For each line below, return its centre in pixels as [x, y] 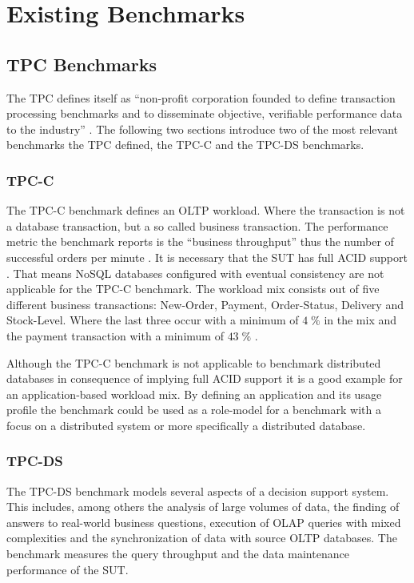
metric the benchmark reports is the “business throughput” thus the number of [200, 241]
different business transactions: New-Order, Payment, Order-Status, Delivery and [205, 304]
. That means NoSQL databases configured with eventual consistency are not [195, 273]
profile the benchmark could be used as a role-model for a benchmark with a [194, 410]
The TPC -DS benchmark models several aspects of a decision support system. [198, 491]
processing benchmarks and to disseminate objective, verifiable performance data [205, 113]
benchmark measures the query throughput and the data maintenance [178, 554]
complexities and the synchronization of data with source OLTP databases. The [202, 538]
